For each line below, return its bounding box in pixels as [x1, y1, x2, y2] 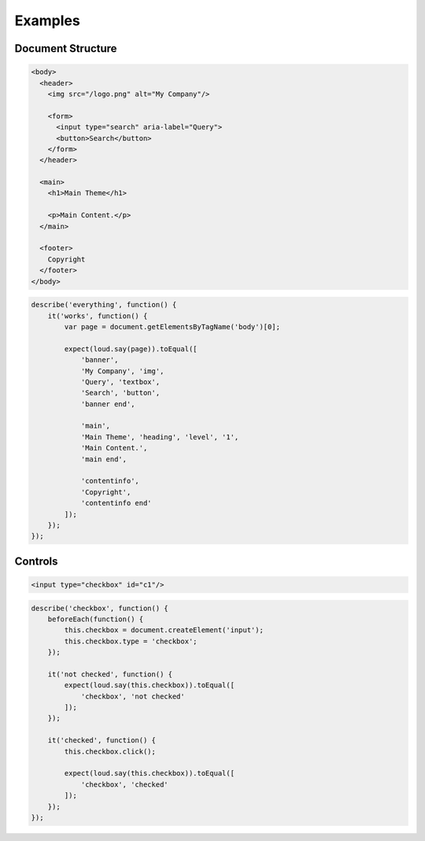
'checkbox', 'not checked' [80, 691, 185, 701]
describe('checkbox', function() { [31, 603, 168, 613]
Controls [14, 554, 58, 568]
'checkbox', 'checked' [80, 780, 168, 789]
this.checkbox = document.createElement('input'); [64, 626, 264, 635]
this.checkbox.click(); [64, 747, 157, 756]
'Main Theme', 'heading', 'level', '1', [80, 432, 239, 441]
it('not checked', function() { [47, 669, 173, 679]
